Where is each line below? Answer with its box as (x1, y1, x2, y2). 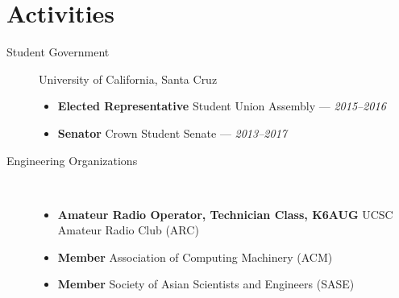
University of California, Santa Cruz (39, 70, 218, 87)
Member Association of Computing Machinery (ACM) (57, 248, 333, 265)
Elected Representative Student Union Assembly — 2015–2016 (57, 97, 386, 114)
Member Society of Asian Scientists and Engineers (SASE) (57, 275, 355, 292)
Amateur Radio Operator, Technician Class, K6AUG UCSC (57, 205, 393, 222)
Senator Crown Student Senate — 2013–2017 (57, 124, 287, 141)
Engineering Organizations (6, 151, 138, 168)
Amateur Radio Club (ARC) (57, 221, 199, 238)
